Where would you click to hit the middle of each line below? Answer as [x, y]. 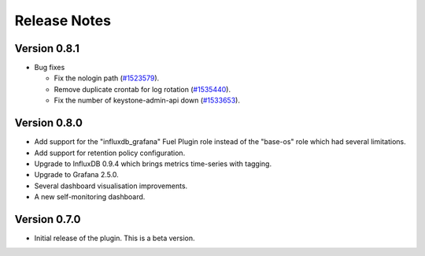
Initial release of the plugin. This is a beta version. [115, 238]
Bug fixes [50, 68]
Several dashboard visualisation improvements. [111, 186]
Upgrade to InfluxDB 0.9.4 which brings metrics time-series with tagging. [153, 163]
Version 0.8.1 [47, 48]
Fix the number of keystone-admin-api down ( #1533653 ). [147, 100]
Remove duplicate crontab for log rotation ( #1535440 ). [142, 89]
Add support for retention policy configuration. [110, 153]
